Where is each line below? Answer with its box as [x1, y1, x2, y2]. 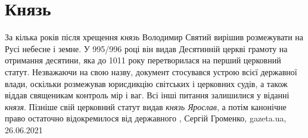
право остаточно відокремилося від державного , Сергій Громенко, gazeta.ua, [5, 112, 287, 124]
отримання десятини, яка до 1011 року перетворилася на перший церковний [5, 54, 281, 66]
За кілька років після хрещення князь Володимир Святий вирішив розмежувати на [5, 31, 304, 43]
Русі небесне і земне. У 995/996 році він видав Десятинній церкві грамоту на [5, 42, 288, 54]
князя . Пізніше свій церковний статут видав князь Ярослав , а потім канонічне [5, 100, 287, 113]
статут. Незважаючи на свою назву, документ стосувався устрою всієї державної [5, 65, 297, 78]
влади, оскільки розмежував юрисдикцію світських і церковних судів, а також [5, 77, 288, 89]
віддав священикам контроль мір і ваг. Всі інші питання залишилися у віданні [5, 89, 290, 101]
